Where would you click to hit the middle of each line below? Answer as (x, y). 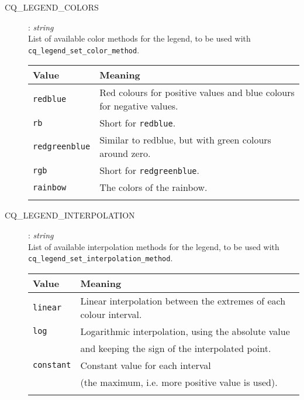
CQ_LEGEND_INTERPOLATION (70, 215)
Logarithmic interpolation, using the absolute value (185, 331)
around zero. (125, 153)
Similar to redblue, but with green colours (185, 140)
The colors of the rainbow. (153, 187)
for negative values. (139, 106)
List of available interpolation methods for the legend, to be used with (154, 246)
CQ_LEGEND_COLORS (52, 7)
